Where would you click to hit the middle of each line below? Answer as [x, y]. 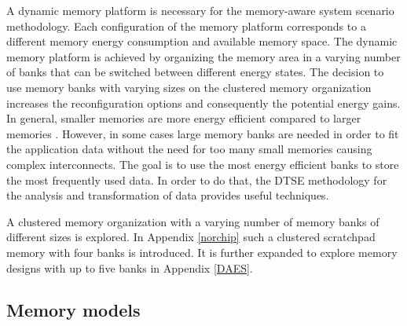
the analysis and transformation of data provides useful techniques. [168, 195]
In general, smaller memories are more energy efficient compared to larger [184, 118]
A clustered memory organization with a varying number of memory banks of [193, 221]
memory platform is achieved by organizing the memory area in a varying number [203, 56]
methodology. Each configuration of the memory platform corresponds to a [186, 26]
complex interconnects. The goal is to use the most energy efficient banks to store [203, 164]
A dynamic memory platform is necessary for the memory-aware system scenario [200, 10]
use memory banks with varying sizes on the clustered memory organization [189, 87]
